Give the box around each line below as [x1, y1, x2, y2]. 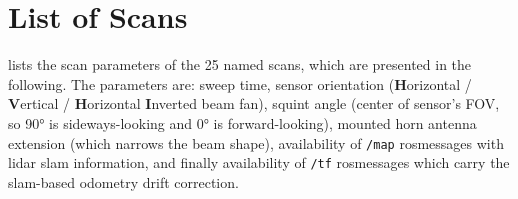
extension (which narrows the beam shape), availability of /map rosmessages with [8, 132, 504, 153]
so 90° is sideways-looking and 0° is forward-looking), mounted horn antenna [8, 112, 477, 133]
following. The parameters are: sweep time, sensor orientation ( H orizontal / [8, 73, 472, 94]
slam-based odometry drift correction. [8, 171, 239, 192]
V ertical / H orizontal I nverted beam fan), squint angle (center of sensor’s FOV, [8, 93, 500, 114]
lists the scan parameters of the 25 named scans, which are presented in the [8, 54, 472, 75]
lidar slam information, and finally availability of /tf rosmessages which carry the [8, 152, 510, 173]
